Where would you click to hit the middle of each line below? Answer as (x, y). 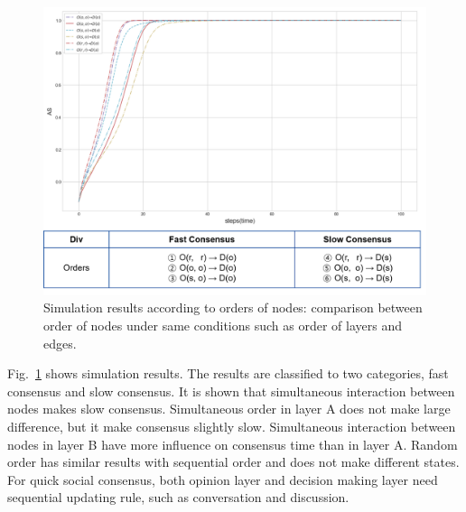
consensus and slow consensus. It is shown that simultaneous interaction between (231, 391)
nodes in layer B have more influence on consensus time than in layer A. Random (233, 444)
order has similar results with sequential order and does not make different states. (233, 462)
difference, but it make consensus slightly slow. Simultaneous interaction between (232, 426)
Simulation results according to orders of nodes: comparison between (233, 307)
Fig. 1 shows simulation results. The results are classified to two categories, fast (228, 373)
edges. (60, 343)
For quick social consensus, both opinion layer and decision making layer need (223, 479)
